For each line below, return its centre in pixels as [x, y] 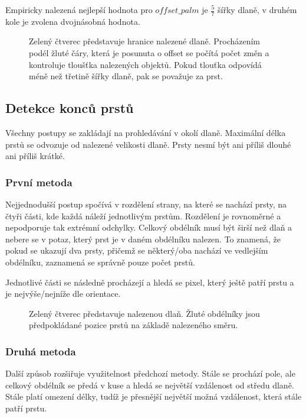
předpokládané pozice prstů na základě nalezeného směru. [134, 325]
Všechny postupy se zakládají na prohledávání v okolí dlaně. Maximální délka [146, 132]
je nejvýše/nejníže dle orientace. [63, 294]
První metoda [39, 182]
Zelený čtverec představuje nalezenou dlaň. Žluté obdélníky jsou [144, 313]
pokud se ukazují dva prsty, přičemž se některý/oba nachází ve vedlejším [137, 250]
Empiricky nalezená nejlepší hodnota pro [79, 9]
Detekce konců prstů [70, 108]
